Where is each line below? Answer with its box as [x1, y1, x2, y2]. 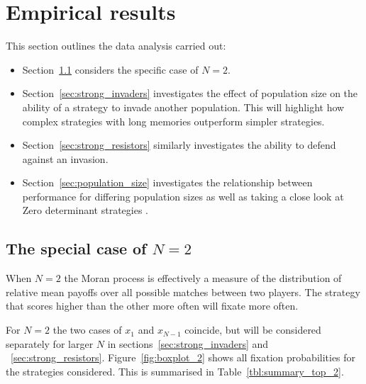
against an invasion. [22, 151, 109, 166]
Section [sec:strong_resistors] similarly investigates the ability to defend [22, 137, 336, 152]
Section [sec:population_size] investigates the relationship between [22, 175, 313, 190]
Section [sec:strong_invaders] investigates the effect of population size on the [22, 86, 358, 101]
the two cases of [52, 322, 122, 337]
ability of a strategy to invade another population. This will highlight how [22, 99, 345, 114]
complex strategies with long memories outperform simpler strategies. [22, 113, 325, 128]
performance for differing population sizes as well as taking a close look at [22, 188, 344, 203]
